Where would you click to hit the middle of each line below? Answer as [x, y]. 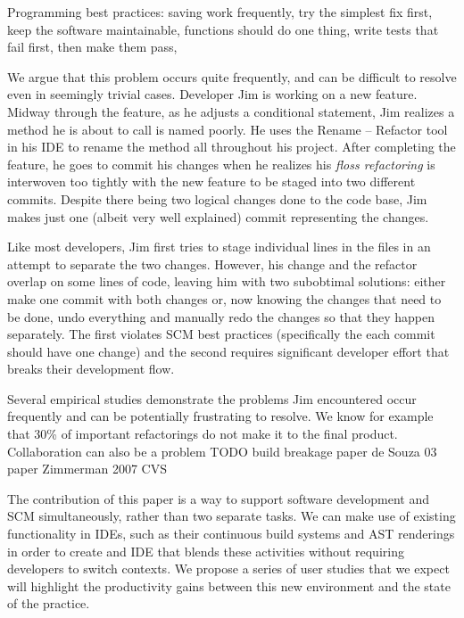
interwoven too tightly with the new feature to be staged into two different [211, 181]
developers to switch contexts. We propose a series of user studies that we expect [228, 569]
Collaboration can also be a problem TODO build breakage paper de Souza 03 [222, 451]
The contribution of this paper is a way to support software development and [218, 498]
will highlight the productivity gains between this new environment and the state [229, 585]
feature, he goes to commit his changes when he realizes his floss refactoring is [221, 164]
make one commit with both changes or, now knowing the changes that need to [224, 298]
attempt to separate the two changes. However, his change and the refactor [212, 264]
